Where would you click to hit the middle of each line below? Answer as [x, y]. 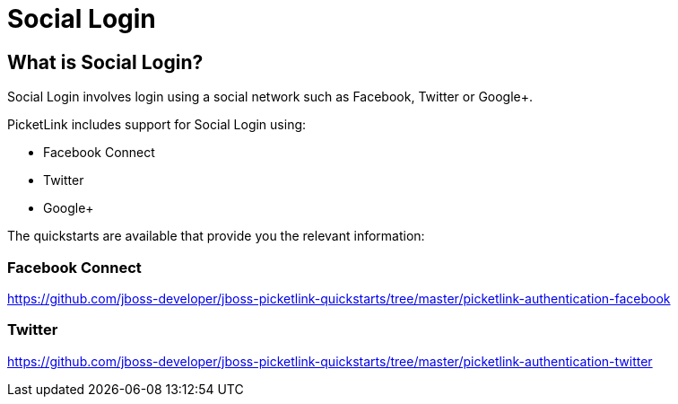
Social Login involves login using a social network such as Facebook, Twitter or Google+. [270, 97]
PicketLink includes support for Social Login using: [157, 125]
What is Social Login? [105, 62]
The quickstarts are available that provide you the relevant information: [216, 236]
